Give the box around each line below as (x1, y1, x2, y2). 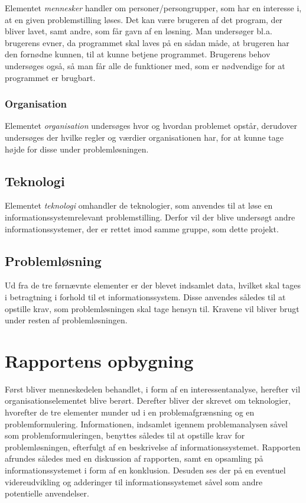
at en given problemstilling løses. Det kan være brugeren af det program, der (5, 13, 283, 25)
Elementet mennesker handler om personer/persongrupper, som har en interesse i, (5, 2, 302, 14)
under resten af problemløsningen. (5, 314, 128, 326)
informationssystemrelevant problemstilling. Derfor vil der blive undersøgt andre (5, 210, 295, 223)
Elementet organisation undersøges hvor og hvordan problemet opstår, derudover (5, 119, 297, 132)
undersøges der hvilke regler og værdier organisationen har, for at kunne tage (5, 131, 284, 143)
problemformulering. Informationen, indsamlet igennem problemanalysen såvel (5, 417, 288, 430)
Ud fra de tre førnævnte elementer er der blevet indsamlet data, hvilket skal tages (5, 279, 301, 291)
